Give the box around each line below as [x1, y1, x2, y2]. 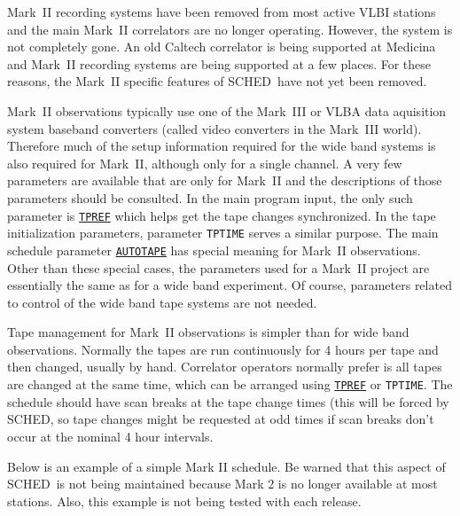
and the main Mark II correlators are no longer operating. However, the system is [7, 20, 453, 38]
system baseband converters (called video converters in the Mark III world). [7, 119, 422, 137]
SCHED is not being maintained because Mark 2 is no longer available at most [7, 474, 438, 493]
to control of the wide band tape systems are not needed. [7, 293, 317, 311]
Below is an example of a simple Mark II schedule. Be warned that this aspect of [7, 457, 446, 475]
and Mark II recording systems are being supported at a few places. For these [7, 54, 432, 73]
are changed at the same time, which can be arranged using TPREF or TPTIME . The [7, 375, 453, 394]
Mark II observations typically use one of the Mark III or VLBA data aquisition [7, 101, 447, 120]
